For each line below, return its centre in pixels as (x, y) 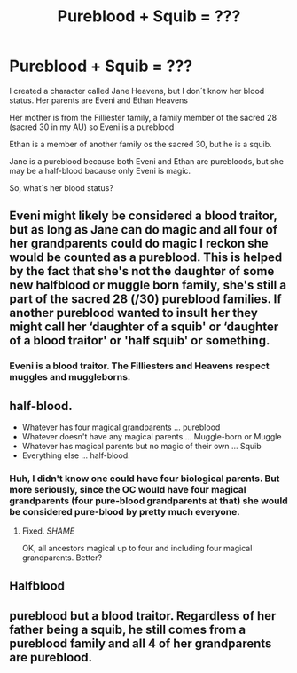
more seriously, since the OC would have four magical (128, 489)
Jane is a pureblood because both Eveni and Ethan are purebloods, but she (147, 161)
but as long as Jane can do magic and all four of (143, 230)
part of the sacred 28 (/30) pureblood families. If (145, 299)
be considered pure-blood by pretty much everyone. (125, 511)
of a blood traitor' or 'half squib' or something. (140, 340)
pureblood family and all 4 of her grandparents (141, 644)
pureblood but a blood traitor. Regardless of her (143, 616)
